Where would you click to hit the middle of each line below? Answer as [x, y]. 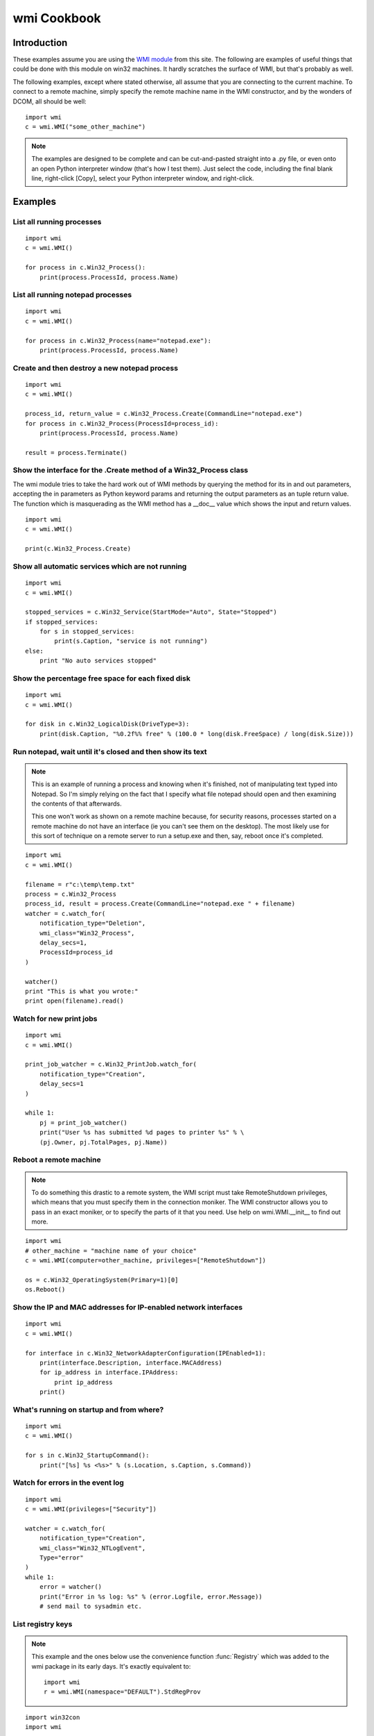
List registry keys [43, 1624]
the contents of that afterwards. [77, 803]
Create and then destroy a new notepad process [96, 368]
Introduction [40, 43]
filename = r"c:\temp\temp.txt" [80, 884]
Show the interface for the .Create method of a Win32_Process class [131, 470]
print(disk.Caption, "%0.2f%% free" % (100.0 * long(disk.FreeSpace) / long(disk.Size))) [196, 734]
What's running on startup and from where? [88, 1410]
